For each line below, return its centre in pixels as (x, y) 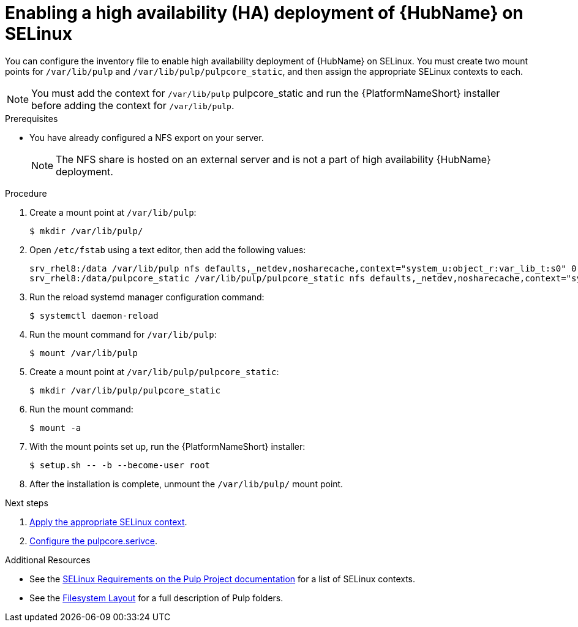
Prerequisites (32, 118)
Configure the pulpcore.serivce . (94, 541)
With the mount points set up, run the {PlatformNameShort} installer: (167, 446)
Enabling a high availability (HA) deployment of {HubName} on (264, 13)
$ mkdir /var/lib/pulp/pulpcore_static (125, 390)
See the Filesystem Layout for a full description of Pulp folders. (156, 598)
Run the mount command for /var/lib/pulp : (123, 334)
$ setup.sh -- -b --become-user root (120, 465)
